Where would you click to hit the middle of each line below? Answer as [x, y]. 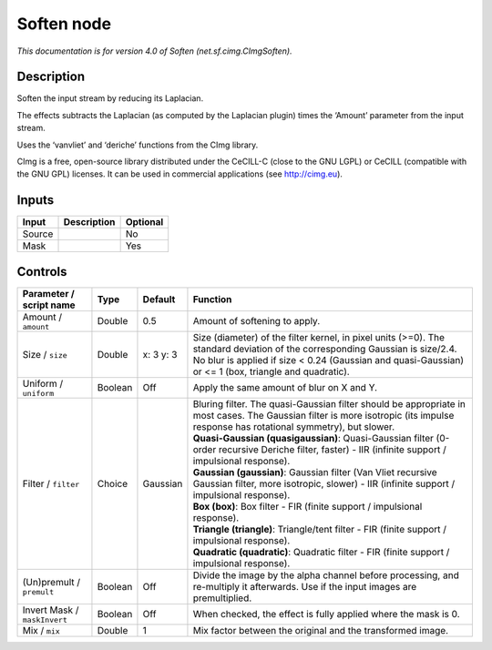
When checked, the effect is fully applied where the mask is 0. [326, 614]
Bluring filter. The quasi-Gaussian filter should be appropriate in [329, 403]
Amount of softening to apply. [256, 321]
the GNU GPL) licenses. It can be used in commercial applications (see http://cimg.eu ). [180, 174]
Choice [113, 483]
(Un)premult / [51, 583]
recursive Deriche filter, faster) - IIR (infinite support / [332, 449]
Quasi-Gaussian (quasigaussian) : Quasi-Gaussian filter [313, 438]
